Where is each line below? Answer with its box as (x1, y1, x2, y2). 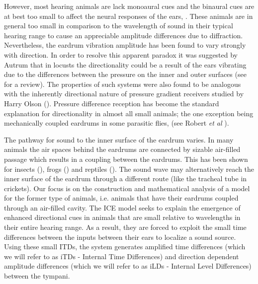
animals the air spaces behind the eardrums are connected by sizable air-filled (4, 144, 241, 154)
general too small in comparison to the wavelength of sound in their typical (4, 20, 233, 31)
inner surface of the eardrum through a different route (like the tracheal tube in (4, 173, 247, 184)
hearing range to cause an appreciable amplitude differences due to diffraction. (4, 30, 243, 40)
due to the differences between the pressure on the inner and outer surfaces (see (4, 69, 247, 79)
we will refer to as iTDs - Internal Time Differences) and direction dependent (4, 251, 239, 261)
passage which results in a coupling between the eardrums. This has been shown (4, 153, 248, 164)
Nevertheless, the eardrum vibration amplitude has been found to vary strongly (4, 40, 246, 50)
